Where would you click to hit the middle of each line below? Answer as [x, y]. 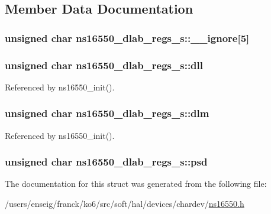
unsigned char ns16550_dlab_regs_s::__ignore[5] [127, 38]
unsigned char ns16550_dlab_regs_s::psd [106, 162]
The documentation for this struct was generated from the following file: [136, 184]
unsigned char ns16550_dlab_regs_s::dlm [107, 113]
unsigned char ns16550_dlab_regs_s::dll [104, 65]
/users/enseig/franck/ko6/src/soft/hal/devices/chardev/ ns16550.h [125, 204]
